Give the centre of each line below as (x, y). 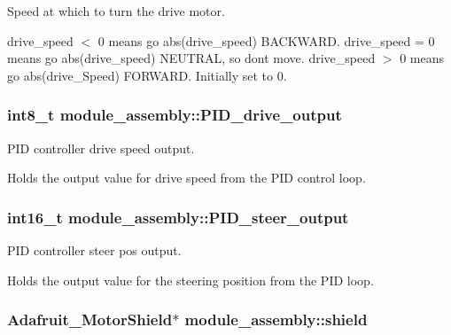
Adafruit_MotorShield (90, 319)
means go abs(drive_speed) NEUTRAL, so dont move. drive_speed (191, 58)
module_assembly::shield (276, 319)
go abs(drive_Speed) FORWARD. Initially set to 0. (147, 75)
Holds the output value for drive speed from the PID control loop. (187, 178)
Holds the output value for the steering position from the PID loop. (191, 280)
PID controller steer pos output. (94, 250)
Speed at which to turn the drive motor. (116, 11)
